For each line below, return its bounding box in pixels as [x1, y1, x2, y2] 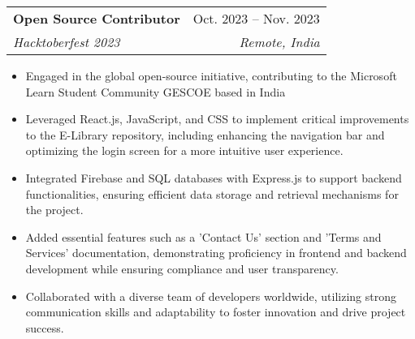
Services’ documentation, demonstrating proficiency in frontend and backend [25, 244, 407, 261]
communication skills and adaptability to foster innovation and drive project [25, 303, 406, 320]
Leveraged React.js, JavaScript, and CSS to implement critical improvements [25, 110, 409, 127]
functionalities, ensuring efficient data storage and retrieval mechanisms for [25, 185, 399, 202]
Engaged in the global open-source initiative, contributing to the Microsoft [25, 67, 397, 84]
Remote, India [239, 32, 320, 51]
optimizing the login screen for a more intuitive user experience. [25, 142, 344, 159]
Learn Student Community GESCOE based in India [25, 83, 286, 100]
